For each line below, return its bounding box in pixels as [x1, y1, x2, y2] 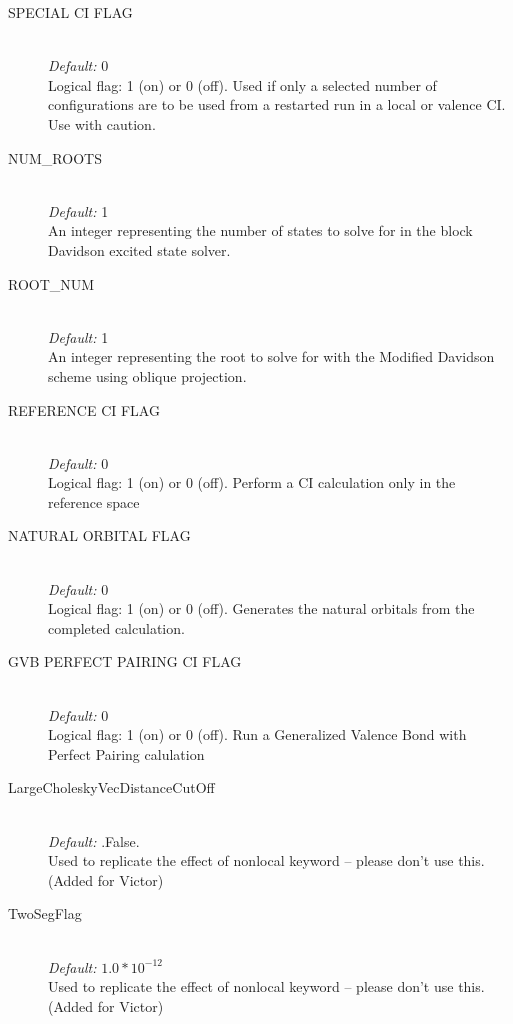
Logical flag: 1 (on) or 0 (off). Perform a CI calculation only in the [48, 472, 456, 493]
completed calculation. [48, 617, 185, 638]
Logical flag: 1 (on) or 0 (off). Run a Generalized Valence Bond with [48, 724, 467, 745]
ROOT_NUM [8, 273, 95, 294]
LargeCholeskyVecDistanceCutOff [8, 777, 215, 798]
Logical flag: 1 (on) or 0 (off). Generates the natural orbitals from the [48, 598, 475, 619]
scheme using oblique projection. [48, 365, 247, 386]
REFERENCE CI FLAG [8, 399, 160, 420]
